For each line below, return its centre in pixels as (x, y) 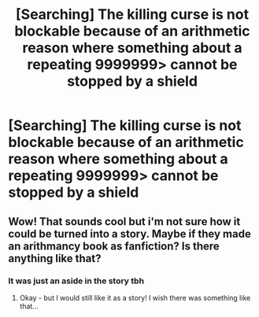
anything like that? (55, 258)
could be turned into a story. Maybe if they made (130, 234)
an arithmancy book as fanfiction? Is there (114, 246)
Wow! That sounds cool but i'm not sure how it (124, 221)
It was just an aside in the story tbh (76, 281)
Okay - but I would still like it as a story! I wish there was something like (135, 297)
